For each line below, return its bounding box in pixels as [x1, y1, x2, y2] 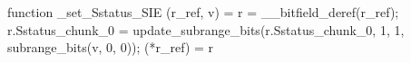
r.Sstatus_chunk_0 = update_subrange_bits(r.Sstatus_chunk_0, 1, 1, [7, 20, 405, 39]
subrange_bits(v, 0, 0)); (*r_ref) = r [7, 38, 214, 57]
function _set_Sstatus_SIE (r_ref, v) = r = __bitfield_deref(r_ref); [7, 3, 399, 21]
